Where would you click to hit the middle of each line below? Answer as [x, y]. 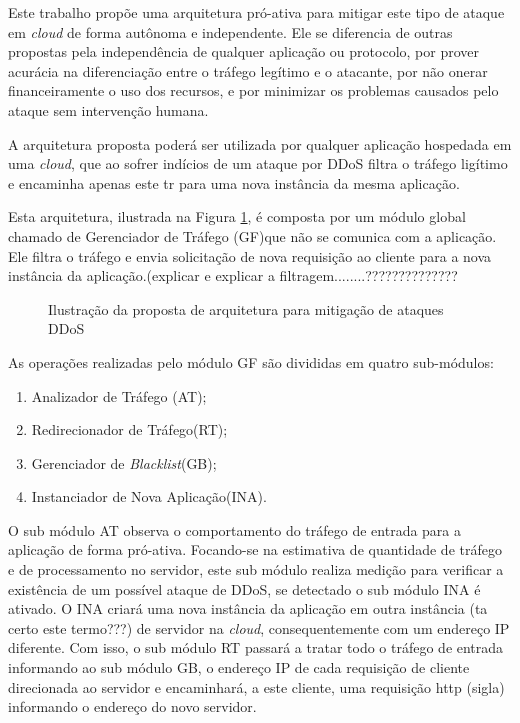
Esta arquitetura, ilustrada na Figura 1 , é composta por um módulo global [237, 216]
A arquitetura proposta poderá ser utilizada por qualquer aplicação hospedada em [260, 143]
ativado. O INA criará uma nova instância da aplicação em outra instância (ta [248, 608]
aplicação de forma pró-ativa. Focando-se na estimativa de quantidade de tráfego [255, 549]
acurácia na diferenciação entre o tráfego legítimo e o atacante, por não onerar [248, 70]
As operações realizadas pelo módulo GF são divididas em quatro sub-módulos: [251, 361]
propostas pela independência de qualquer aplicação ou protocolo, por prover [244, 51]
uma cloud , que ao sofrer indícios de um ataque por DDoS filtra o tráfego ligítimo [258, 163]
